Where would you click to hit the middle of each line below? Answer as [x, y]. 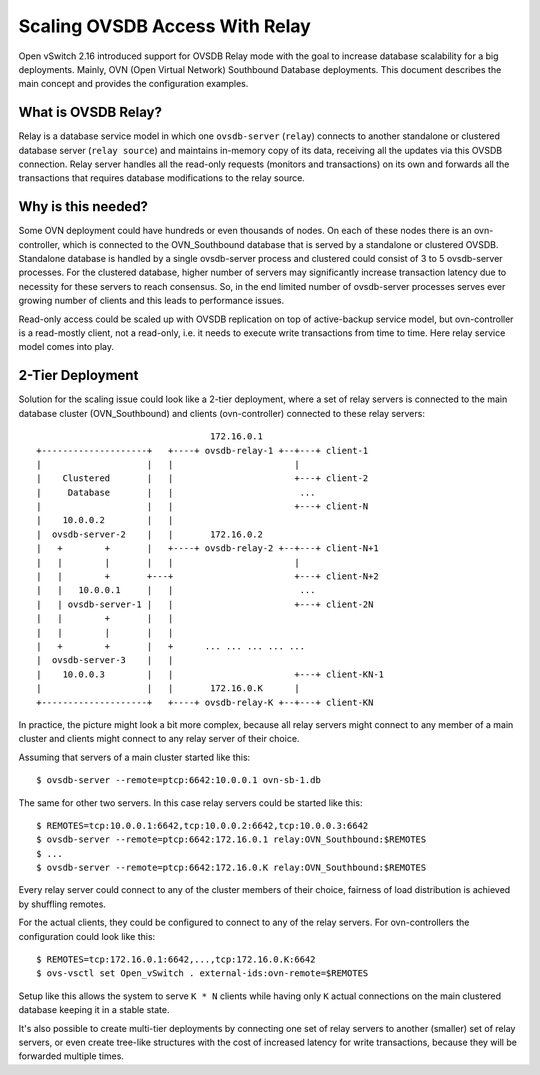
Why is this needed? [83, 206]
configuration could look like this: [87, 936]
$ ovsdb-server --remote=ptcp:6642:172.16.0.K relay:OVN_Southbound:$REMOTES [231, 868]
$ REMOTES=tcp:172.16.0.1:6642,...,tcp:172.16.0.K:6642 [176, 959]
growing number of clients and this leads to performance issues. [151, 301]
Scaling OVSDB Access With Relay [165, 26]
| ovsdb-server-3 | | [105, 660]
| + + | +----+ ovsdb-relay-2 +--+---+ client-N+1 [207, 548]
